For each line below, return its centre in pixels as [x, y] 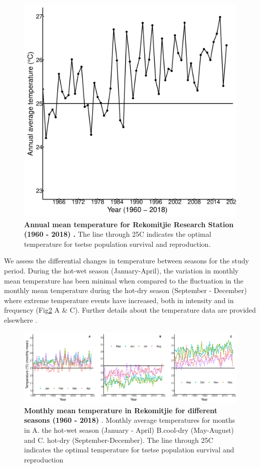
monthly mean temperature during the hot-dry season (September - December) [125, 290]
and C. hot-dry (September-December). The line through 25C [119, 440]
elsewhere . [21, 319]
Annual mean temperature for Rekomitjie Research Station [129, 224]
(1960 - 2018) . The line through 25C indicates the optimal [118, 234]
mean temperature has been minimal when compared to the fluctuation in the [124, 280]
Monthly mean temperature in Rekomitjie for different [121, 410]
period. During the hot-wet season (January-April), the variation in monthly [121, 270]
